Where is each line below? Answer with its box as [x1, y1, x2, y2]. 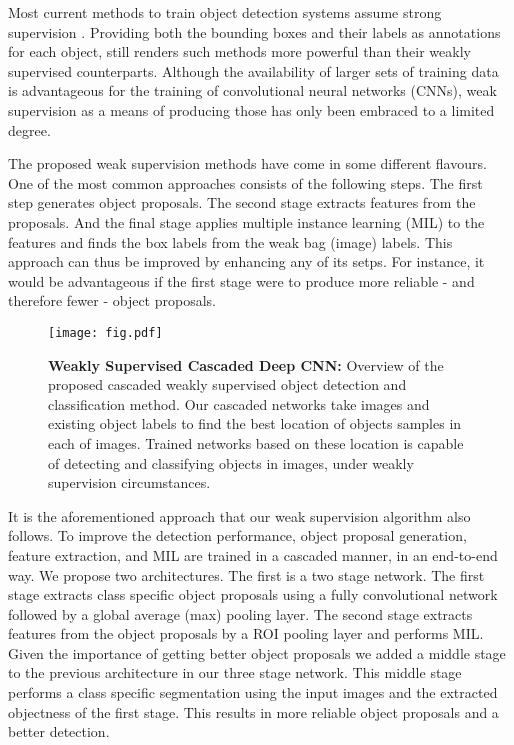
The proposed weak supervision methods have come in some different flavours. [8, 153, 487, 174]
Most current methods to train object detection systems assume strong [8, 2, 442, 22]
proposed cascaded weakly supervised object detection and [48, 374, 407, 395]
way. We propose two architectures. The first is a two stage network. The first [8, 564, 485, 585]
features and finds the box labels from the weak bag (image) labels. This [8, 231, 453, 252]
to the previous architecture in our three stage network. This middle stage [8, 662, 462, 683]
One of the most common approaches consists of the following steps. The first [8, 172, 483, 193]
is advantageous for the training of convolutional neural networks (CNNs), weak [8, 80, 497, 101]
